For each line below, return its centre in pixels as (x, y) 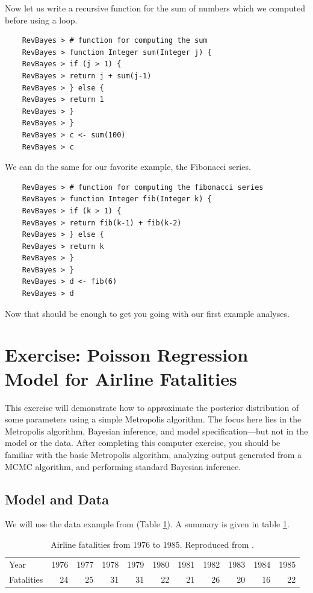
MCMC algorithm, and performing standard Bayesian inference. (123, 466)
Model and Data (57, 499)
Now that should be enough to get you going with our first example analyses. (147, 313)
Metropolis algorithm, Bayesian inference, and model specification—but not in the (156, 431)
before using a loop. (41, 20)
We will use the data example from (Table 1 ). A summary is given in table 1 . (147, 524)
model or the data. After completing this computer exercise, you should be (143, 443)
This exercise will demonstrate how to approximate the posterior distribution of (152, 407)
